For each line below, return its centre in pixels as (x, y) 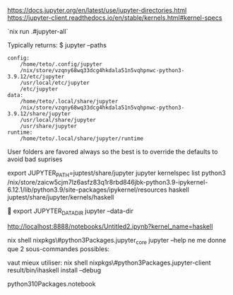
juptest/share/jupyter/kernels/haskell (61, 197)
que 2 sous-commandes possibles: (59, 249)
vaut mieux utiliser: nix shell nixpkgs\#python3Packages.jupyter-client (109, 263)
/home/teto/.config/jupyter (61, 64)
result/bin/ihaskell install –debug (54, 270)
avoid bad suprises (35, 159)
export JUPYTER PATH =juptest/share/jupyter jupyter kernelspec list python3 (116, 174)
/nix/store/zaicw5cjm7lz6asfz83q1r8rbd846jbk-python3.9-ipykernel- (108, 182)
